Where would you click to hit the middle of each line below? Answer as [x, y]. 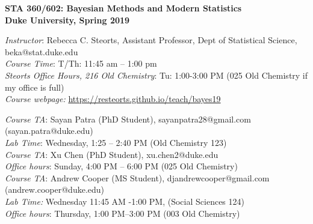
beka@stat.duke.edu [42, 51]
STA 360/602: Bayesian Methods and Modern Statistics [123, 8]
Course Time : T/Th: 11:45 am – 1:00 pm [81, 63]
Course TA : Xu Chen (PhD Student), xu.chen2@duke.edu [112, 154]
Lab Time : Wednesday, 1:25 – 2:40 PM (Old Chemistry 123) [116, 142]
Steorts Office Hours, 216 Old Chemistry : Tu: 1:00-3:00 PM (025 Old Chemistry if [156, 75]
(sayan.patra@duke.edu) [49, 131]
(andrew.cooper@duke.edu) [55, 189]
